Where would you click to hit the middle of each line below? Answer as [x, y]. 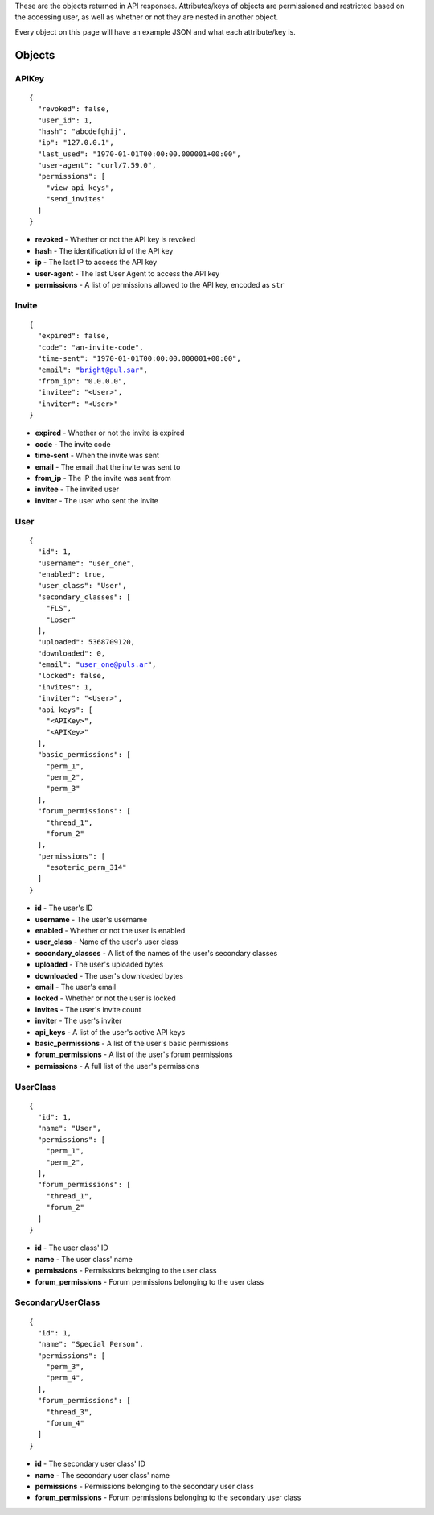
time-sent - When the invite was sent [97, 456]
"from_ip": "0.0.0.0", [82, 381]
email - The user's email [76, 987]
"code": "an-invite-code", [90, 347]
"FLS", [59, 608]
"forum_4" [65, 1423]
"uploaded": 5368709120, [86, 642]
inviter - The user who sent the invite [96, 500]
